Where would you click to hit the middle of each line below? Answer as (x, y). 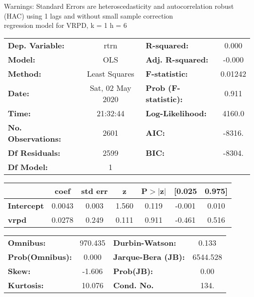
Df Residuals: (34, 152)
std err (95, 191)
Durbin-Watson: (145, 242)
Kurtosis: (26, 285)
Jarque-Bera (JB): (149, 256)
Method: (25, 73)
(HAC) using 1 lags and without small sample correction (89, 15)
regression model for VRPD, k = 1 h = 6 (65, 25)
